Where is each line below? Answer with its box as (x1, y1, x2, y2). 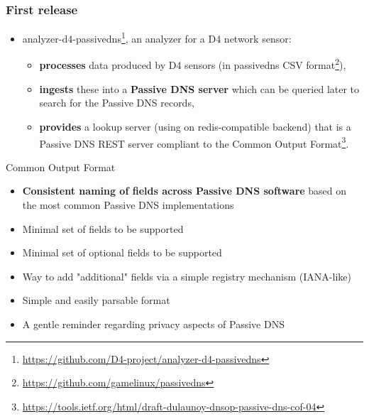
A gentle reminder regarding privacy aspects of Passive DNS (22, 316, 285, 331)
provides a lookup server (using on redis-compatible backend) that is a (39, 119, 351, 134)
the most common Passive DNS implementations (22, 197, 234, 212)
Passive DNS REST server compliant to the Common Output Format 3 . (39, 134, 349, 151)
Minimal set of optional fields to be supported (22, 245, 222, 260)
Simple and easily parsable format (22, 293, 170, 308)
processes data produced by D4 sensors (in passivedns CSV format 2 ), (39, 55, 346, 72)
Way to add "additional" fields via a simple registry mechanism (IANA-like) (22, 268, 351, 283)
